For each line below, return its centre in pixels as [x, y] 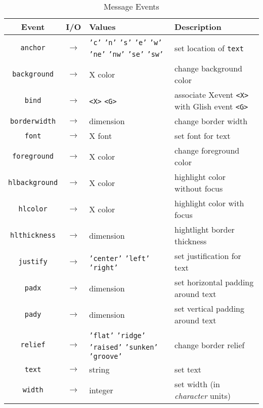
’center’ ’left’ [120, 258]
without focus [199, 188]
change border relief [210, 345]
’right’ [104, 267]
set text [188, 369]
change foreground [207, 150]
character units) [203, 396]
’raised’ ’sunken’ [124, 347]
